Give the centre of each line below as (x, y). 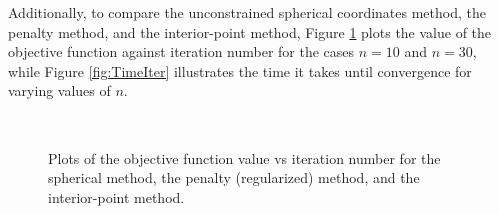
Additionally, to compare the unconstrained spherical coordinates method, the (247, 12)
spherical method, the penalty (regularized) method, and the (234, 177)
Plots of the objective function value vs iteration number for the (244, 157)
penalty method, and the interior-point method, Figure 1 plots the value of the (250, 31)
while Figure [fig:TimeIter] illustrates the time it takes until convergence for (240, 70)
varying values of (59, 90)
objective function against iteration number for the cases (181, 51)
